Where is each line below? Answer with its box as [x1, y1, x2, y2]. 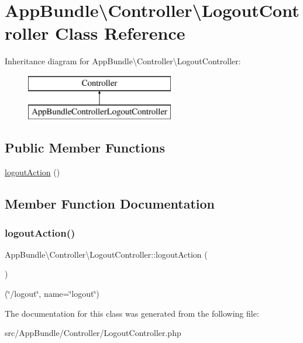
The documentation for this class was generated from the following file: [5, 307, 259, 319]
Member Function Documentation [5, 195, 215, 213]
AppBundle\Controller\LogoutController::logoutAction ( [5, 248, 208, 260]
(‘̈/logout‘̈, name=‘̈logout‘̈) [5, 287, 99, 300]
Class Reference [54, 21, 185, 45]
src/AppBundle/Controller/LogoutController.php [5, 327, 181, 339]
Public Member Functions [5, 138, 165, 157]
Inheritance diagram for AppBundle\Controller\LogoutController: [5, 55, 241, 67]
